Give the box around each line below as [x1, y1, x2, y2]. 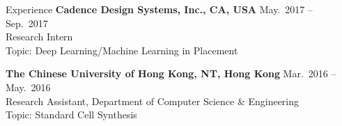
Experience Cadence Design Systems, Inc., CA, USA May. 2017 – [6, 2, 313, 16]
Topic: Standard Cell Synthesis [6, 107, 137, 122]
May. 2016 [6, 79, 51, 94]
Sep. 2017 [6, 15, 48, 30]
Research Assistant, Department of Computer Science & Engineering [6, 93, 300, 108]
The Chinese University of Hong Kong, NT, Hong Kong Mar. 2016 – [6, 66, 336, 81]
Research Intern [6, 29, 73, 44]
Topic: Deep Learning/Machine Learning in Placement [6, 42, 238, 57]
